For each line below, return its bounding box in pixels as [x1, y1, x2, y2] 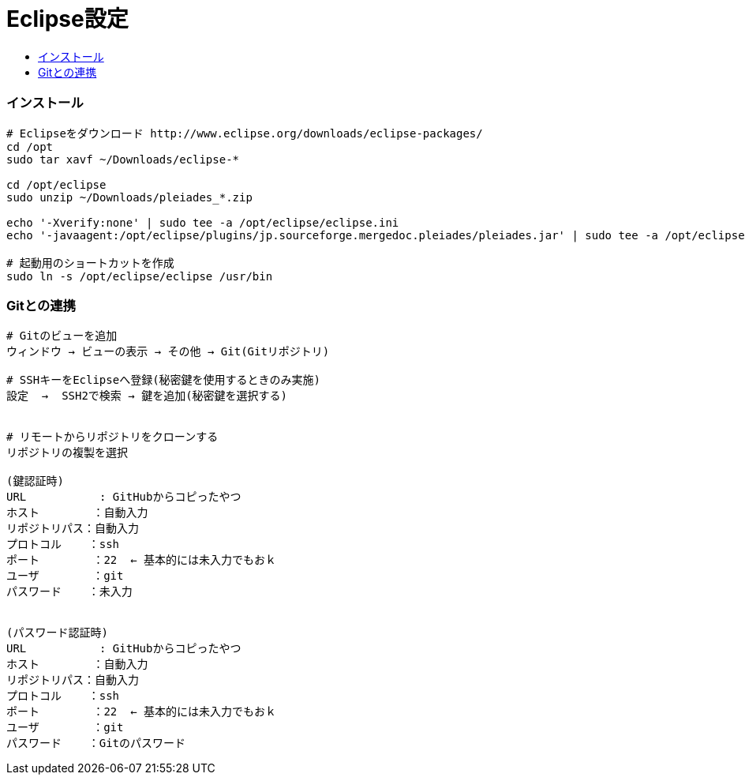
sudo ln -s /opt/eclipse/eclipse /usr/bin [6, 269, 273, 283]
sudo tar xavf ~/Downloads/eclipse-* [6, 152, 240, 166]
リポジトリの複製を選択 [6, 446, 128, 460]
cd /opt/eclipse [6, 178, 107, 191]
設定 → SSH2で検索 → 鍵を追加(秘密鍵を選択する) [6, 389, 288, 403]
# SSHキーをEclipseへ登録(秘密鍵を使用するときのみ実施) [6, 374, 321, 387]
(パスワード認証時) [6, 626, 108, 640]
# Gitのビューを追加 [6, 329, 118, 343]
